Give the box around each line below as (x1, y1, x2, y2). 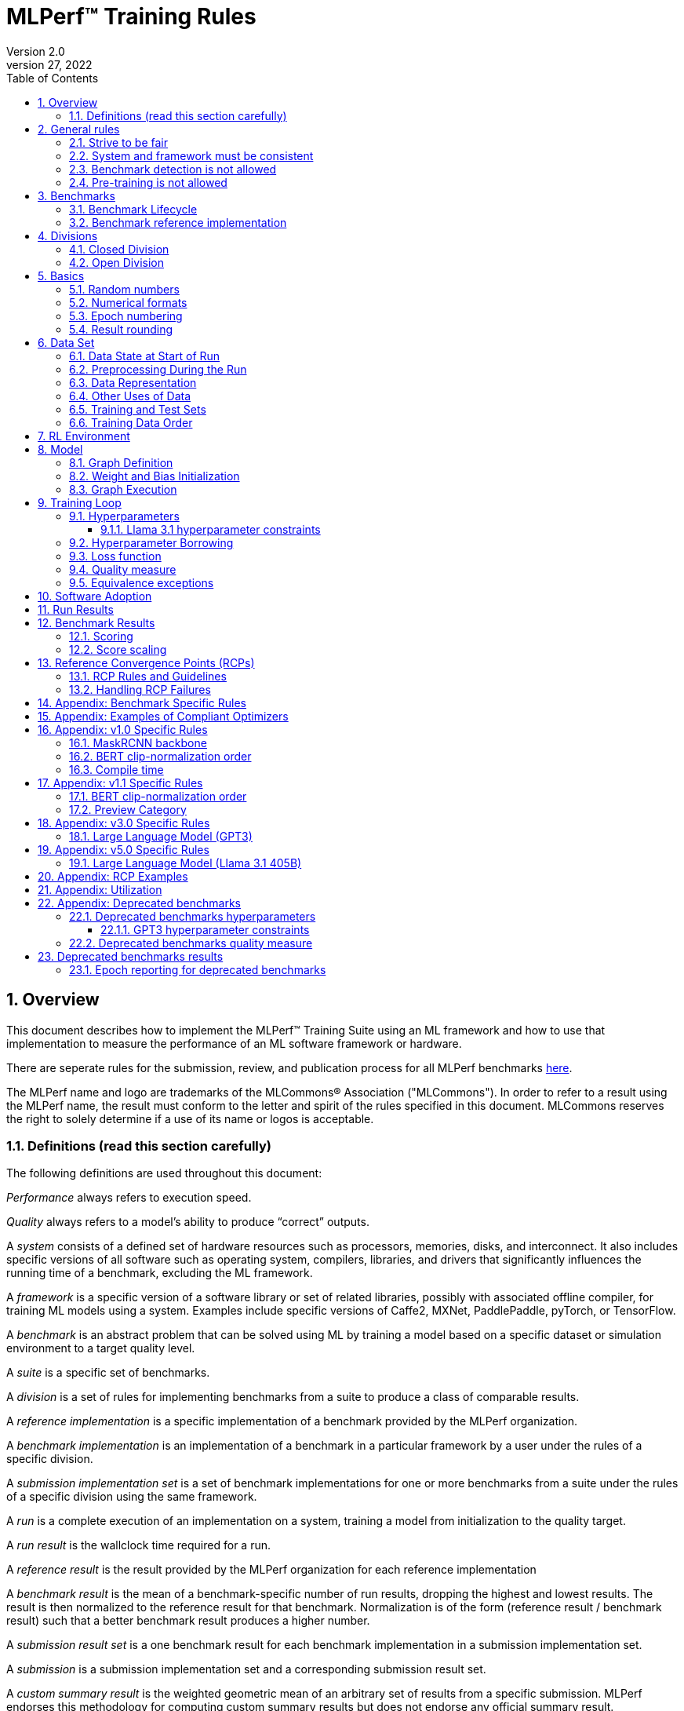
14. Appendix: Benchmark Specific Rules (38, 695, 246, 710)
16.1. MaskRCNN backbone (69, 735, 207, 750)
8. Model (38, 442, 83, 456)
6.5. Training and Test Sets (69, 402, 206, 416)
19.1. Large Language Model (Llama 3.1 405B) (69, 855, 302, 870)
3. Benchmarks (38, 188, 115, 202)
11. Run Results (38, 602, 114, 616)
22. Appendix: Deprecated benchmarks (38, 896, 241, 910)
